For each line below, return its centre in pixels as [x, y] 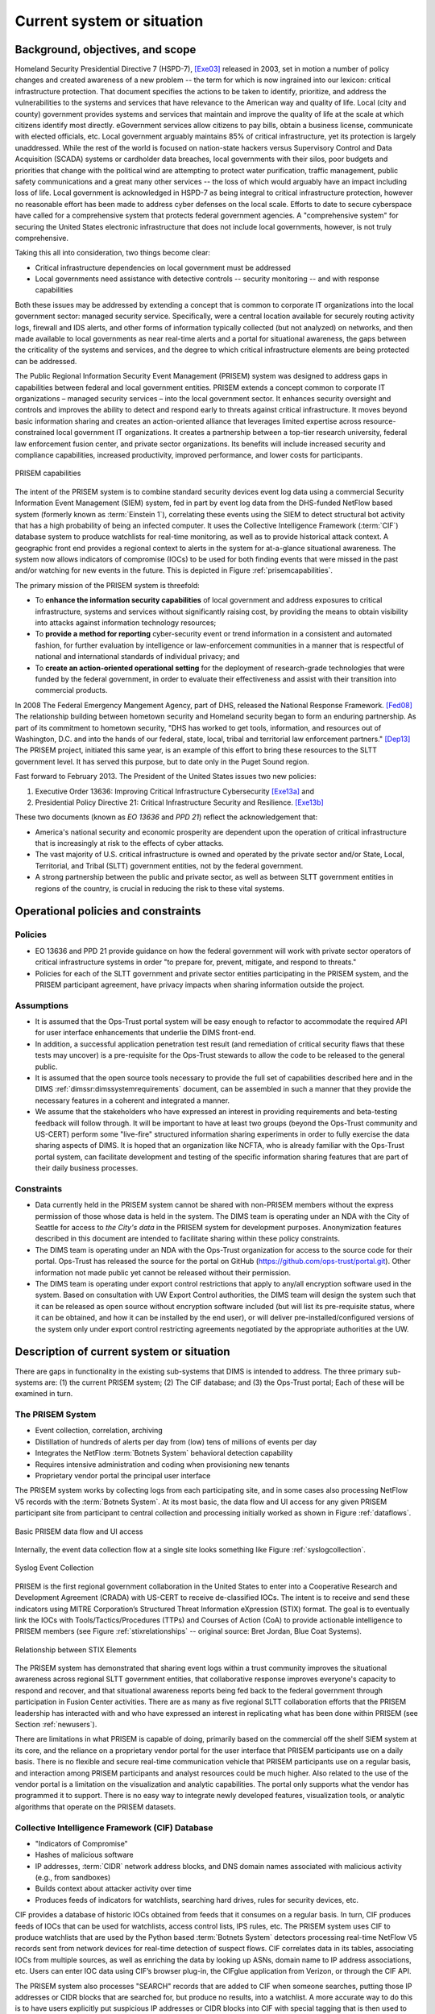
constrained [35, 433]
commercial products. [71, 690]
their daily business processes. [87, 1168]
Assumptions [41, 1005]
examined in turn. [44, 1394]
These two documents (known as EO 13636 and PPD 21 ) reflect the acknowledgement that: [166, 817]
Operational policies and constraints [108, 912]
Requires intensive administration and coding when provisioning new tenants [162, 1464]
